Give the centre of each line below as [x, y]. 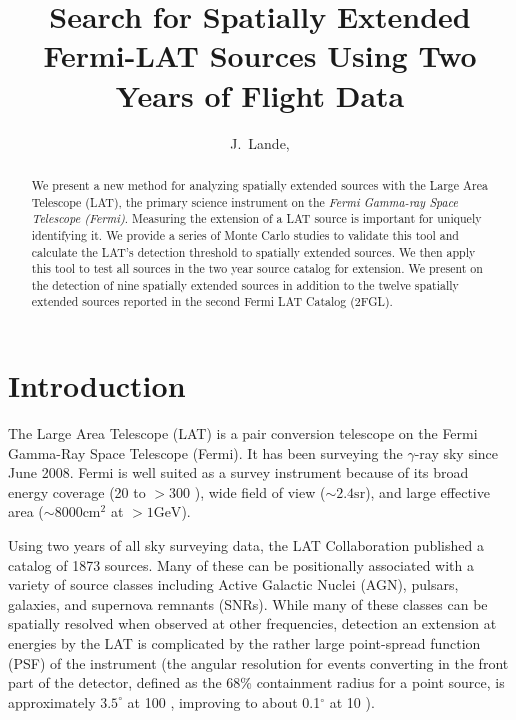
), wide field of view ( [260, 491]
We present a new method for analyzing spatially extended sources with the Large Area [259, 184]
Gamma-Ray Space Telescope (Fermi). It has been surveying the [205, 452]
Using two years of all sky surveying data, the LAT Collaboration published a [246, 545]
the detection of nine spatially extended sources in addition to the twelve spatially [245, 284]
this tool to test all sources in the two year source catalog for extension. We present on [257, 268]
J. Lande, [260, 142]
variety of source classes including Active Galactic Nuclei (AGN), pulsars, [233, 584]
